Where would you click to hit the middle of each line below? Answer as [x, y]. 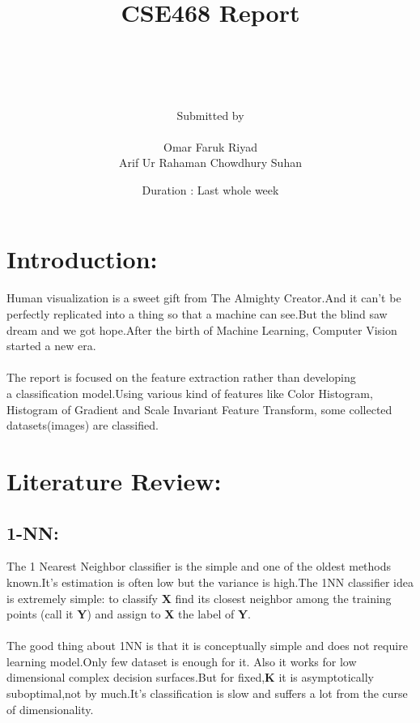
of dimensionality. [50, 709]
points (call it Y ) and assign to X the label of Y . [129, 614]
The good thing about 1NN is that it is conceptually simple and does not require [207, 646]
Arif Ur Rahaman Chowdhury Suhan [210, 163]
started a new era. [51, 346]
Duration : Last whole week [210, 189]
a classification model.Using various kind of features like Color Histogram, [190, 393]
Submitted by [210, 115]
